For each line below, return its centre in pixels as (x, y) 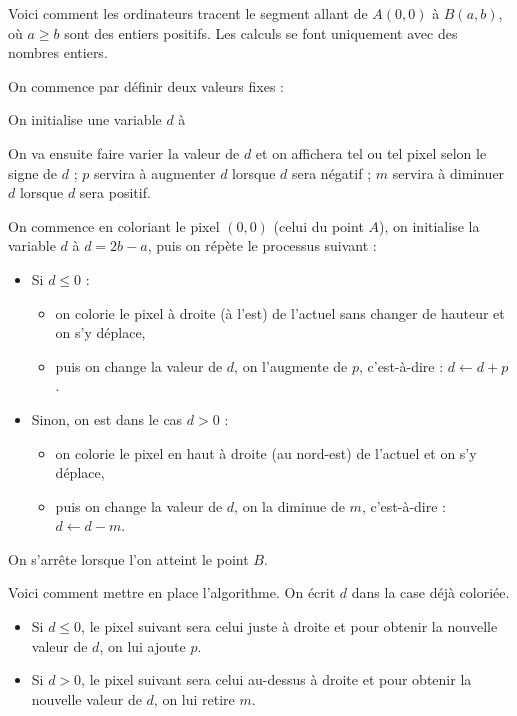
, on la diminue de (289, 505)
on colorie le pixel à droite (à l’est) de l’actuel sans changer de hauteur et (280, 312)
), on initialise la (429, 225)
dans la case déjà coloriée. (430, 592)
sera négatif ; (331, 172)
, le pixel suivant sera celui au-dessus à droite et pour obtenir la (276, 679)
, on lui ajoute (142, 645)
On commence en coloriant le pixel (114, 225)
